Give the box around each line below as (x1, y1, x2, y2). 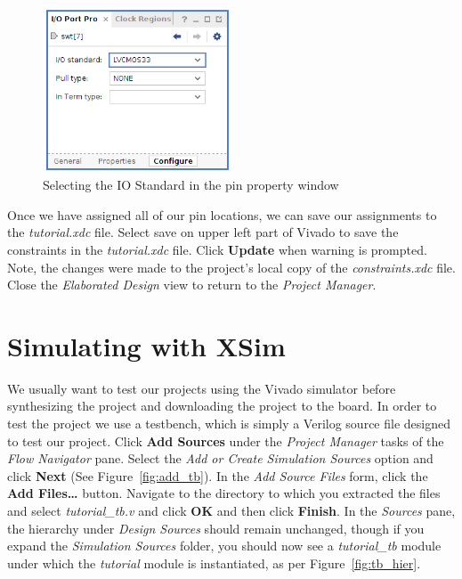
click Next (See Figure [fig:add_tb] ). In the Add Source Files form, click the (7, 466, 428, 485)
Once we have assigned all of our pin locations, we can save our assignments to (7, 205, 437, 224)
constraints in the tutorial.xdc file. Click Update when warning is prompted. (7, 240, 427, 258)
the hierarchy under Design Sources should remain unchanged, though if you (7, 518, 425, 537)
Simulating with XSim (7, 327, 286, 363)
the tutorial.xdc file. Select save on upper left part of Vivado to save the (7, 223, 399, 241)
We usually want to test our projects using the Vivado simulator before (7, 379, 396, 397)
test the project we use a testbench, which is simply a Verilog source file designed (7, 414, 450, 433)
